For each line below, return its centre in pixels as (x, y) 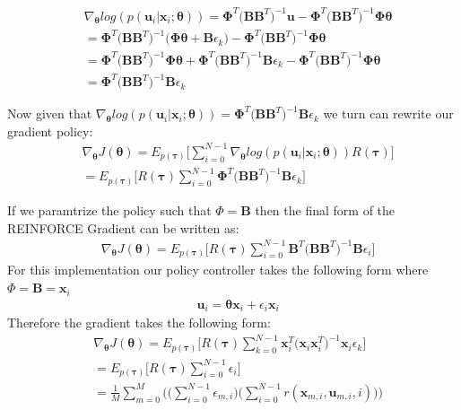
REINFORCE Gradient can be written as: (123, 227)
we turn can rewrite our (388, 113)
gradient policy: (50, 131)
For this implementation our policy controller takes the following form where (218, 270)
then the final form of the (325, 209)
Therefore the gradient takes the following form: (139, 323)
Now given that (50, 113)
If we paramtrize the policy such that (109, 209)
